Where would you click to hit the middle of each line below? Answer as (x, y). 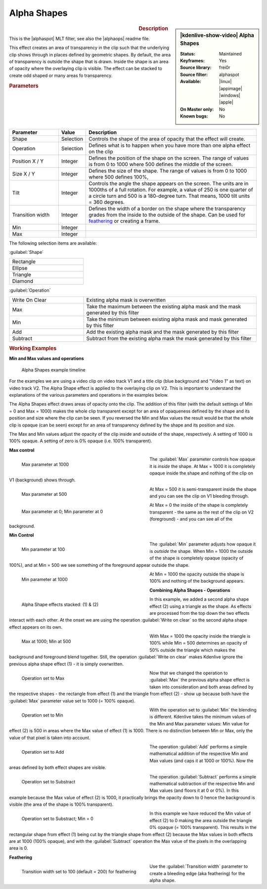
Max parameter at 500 (44, 494)
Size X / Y (23, 174)
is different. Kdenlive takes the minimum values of (200, 717)
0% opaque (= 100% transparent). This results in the (203, 828)
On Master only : (197, 109)
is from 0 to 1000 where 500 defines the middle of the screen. (161, 164)
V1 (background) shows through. (43, 480)
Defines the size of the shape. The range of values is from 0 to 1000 (168, 171)
